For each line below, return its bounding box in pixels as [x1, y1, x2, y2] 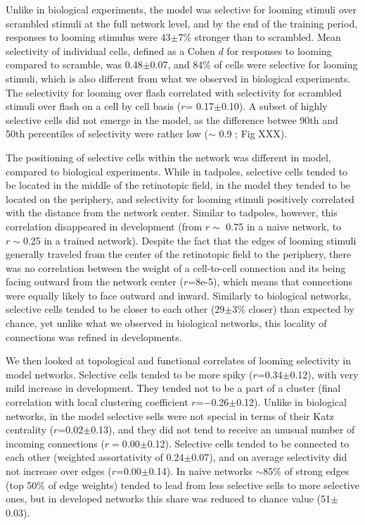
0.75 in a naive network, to [226, 218, 342, 233]
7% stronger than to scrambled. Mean [178, 30, 341, 44]
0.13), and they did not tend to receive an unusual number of [91, 422, 355, 437]
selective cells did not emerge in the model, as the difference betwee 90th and [6, 112, 338, 127]
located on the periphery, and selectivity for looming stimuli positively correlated [6, 191, 354, 206]
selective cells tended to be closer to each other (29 [6, 302, 225, 316]
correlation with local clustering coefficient [6, 395, 188, 409]
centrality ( [6, 422, 54, 437]
